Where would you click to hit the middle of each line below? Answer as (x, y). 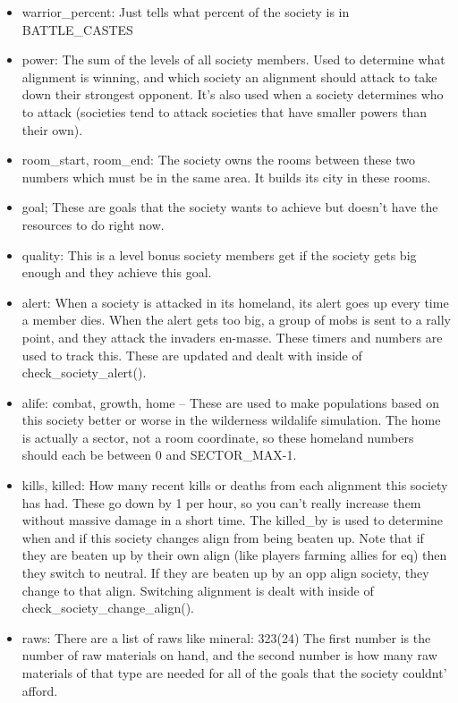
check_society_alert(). (84, 373)
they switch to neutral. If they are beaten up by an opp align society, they (225, 573)
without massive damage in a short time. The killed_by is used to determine (232, 520)
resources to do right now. (93, 224)
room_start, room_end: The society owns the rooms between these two (218, 160)
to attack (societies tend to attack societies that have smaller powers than (225, 111)
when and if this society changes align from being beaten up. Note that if (223, 537)
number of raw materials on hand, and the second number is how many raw (229, 655)
